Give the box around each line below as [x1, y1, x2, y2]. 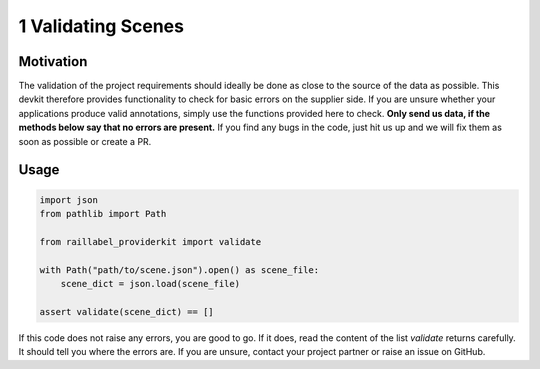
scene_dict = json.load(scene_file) [60, 278, 240, 289]
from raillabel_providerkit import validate [39, 236, 262, 247]
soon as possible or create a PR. [18, 135, 152, 147]
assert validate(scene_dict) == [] [39, 306, 214, 317]
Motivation [18, 53, 88, 70]
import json [39, 194, 99, 205]
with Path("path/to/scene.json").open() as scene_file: [39, 264, 320, 275]
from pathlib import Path [39, 208, 167, 220]
